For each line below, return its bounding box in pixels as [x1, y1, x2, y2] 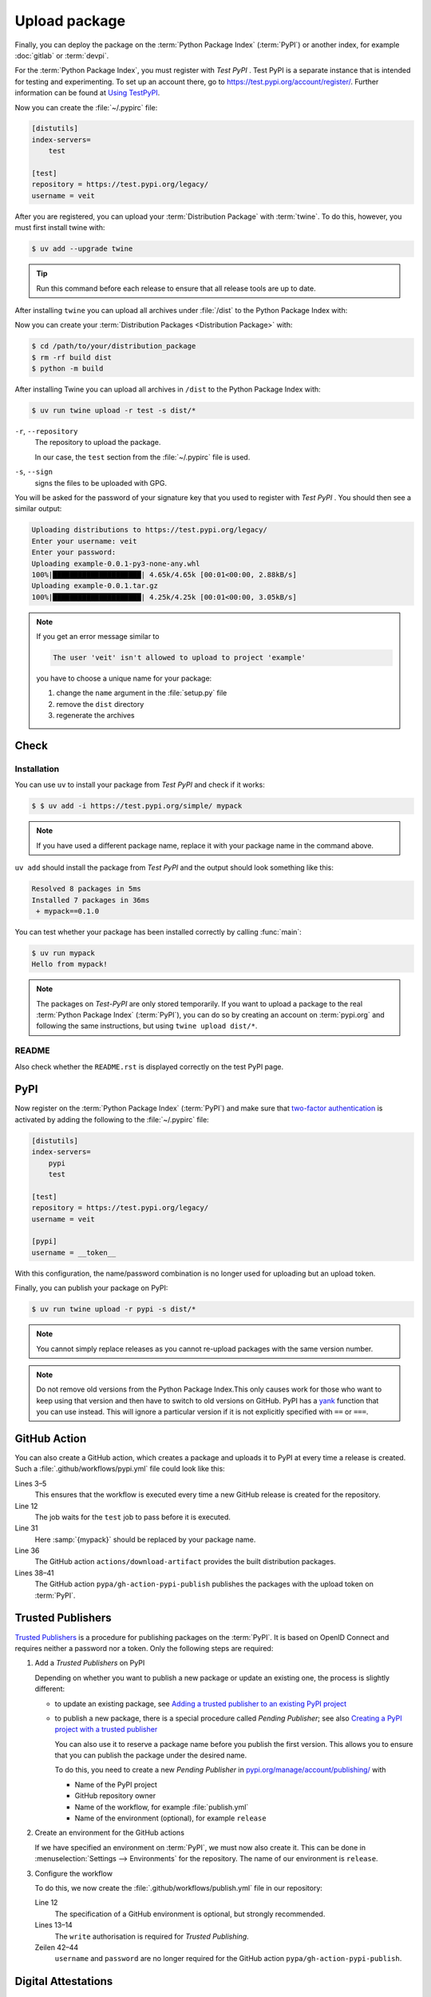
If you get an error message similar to [36, 632, 160, 641]
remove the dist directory [56, 699, 144, 709]
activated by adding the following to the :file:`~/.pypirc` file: [14, 1114, 209, 1124]
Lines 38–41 [14, 1568, 54, 1578]
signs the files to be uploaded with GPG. [34, 478, 168, 487]
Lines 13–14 [34, 1920, 73, 1930]
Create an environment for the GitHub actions [34, 1828, 185, 1837]
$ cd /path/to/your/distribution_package [31, 342, 196, 351]
